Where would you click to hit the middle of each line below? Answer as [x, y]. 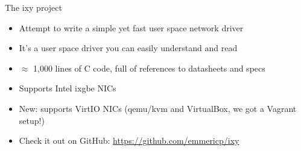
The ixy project [33, 7]
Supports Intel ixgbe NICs [68, 88]
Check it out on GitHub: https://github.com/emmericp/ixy [129, 140]
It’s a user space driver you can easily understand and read [128, 48]
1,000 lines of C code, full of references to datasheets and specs [149, 68]
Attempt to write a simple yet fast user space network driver [131, 27]
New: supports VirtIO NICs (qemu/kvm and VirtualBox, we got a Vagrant [158, 108]
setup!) [32, 120]
